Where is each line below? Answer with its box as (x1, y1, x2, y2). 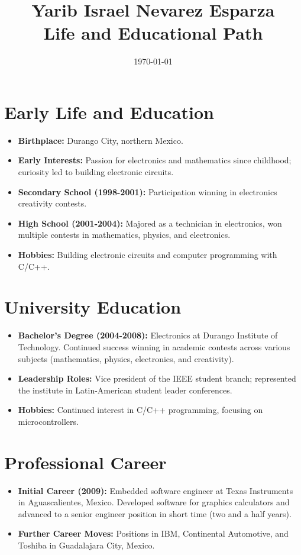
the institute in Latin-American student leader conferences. (18, 383, 232, 396)
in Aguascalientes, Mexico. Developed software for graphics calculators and (18, 496, 290, 508)
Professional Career (4, 450, 167, 474)
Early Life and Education (4, 99, 214, 124)
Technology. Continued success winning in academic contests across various (18, 340, 290, 353)
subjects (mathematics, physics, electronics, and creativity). (18, 352, 234, 364)
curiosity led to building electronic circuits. (18, 166, 174, 178)
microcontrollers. (18, 415, 79, 427)
